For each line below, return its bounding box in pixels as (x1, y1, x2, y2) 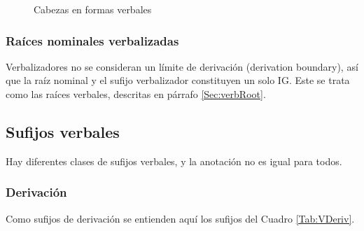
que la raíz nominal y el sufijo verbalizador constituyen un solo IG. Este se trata (6, 73, 350, 87)
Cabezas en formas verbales (34, 2, 152, 16)
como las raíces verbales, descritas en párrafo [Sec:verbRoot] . (6, 87, 266, 101)
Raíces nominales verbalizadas (6, 31, 179, 49)
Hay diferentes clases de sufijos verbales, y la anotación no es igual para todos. (6, 153, 342, 168)
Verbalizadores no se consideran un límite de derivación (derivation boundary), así (6, 59, 358, 73)
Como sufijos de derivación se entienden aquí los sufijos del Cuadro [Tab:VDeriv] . (6, 211, 355, 225)
